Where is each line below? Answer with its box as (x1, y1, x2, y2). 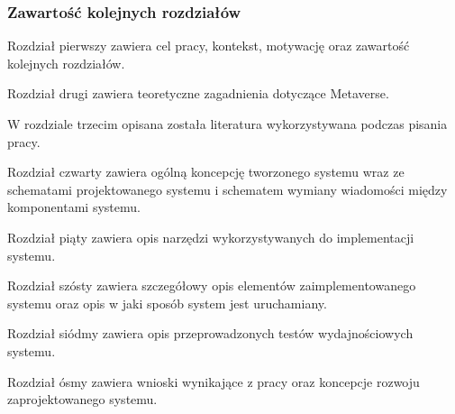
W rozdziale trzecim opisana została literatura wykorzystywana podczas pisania (7, 115, 448, 133)
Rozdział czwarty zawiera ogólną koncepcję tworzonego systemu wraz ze (7, 162, 405, 181)
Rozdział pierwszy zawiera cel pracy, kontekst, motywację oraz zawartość (7, 36, 410, 55)
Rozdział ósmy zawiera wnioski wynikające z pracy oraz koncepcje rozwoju (7, 372, 420, 391)
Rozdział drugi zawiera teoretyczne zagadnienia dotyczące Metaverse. (7, 84, 389, 103)
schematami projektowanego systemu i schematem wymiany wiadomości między (7, 179, 448, 198)
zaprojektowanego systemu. (7, 390, 158, 409)
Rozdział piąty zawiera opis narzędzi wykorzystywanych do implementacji (7, 227, 414, 246)
